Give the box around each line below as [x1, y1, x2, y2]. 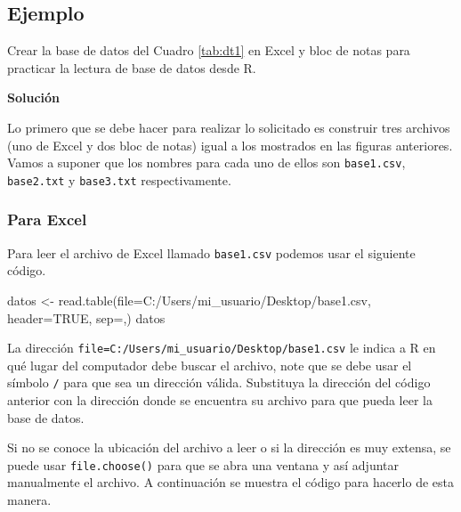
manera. [7, 491, 52, 509]
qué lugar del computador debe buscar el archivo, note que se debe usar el [7, 355, 412, 374]
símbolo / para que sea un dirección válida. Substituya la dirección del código [7, 373, 431, 392]
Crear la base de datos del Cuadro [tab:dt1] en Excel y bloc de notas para [7, 41, 410, 60]
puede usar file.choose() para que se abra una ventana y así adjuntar [7, 455, 399, 474]
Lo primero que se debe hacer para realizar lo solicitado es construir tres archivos [7, 118, 450, 136]
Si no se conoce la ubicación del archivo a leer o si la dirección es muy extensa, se [7, 438, 451, 457]
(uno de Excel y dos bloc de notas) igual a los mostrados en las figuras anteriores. [7, 135, 453, 154]
